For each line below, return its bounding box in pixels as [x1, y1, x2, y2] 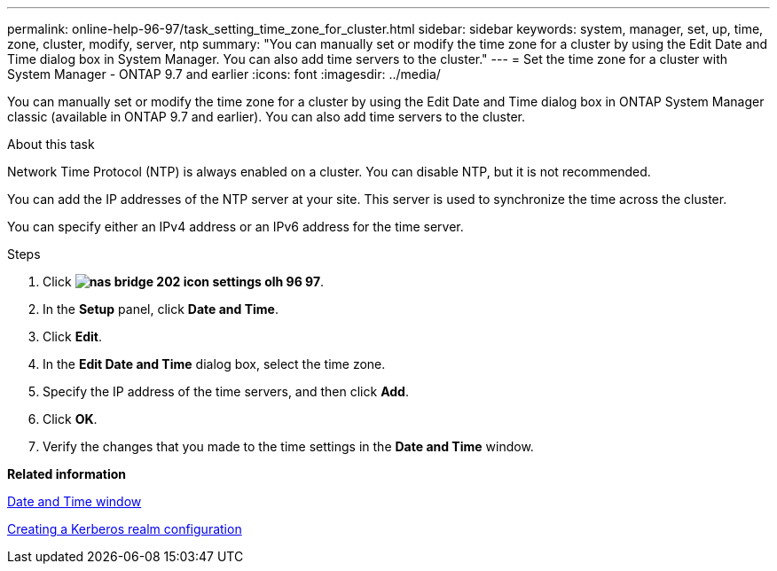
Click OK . [43, 411, 98, 426]
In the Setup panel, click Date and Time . [43, 301, 279, 317]
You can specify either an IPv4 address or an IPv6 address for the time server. [7, 219, 464, 234]
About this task [7, 137, 95, 152]
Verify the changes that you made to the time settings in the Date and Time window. [43, 439, 534, 454]
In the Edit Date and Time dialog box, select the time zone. [43, 356, 386, 372]
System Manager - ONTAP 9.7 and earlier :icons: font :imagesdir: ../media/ [7, 66, 441, 82]
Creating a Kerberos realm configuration [7, 521, 242, 536]
